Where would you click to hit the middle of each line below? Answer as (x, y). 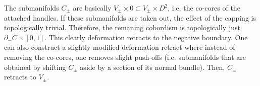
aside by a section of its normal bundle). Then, (152, 67)
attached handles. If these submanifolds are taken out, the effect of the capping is (130, 17)
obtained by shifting (35, 67)
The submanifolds (32, 8)
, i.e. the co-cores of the (204, 8)
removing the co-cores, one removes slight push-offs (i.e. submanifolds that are (125, 57)
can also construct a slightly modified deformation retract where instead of (120, 47)
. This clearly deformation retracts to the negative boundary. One (146, 37)
